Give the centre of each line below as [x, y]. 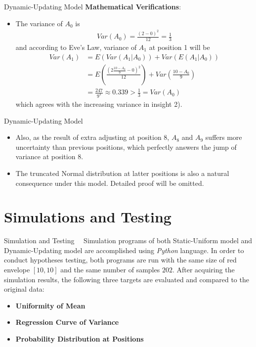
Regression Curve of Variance [67, 322]
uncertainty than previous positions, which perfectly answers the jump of [126, 147]
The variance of [39, 23]
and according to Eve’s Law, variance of [76, 47]
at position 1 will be [179, 47]
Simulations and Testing [88, 217]
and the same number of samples [110, 270]
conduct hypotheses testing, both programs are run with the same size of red [120, 260]
